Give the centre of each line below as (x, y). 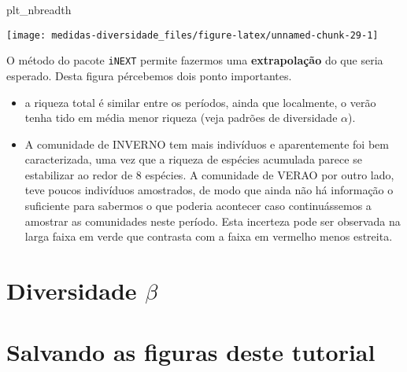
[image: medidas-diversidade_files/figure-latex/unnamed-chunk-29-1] (192, 35)
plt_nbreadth (39, 9)
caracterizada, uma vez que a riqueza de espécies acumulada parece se (193, 159)
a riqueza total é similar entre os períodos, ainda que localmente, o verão (200, 102)
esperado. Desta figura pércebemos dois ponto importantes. (149, 75)
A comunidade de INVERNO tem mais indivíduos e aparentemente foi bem (207, 144)
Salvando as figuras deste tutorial (191, 352)
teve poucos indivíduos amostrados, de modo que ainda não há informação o (209, 190)
